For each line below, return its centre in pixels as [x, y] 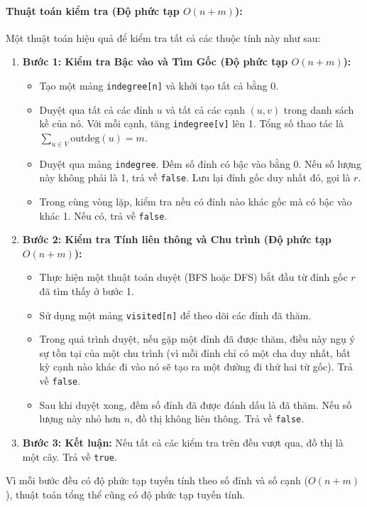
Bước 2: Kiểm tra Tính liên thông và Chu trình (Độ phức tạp [177, 239]
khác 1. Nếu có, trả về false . [103, 215]
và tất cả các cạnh [205, 109]
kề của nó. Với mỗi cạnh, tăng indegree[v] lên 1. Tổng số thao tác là [192, 123]
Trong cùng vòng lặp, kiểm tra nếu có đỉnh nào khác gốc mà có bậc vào [196, 201]
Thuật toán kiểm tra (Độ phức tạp [93, 10]
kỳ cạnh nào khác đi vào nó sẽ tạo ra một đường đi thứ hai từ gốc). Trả [196, 367]
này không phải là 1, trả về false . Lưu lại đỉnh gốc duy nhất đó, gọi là [195, 177]
